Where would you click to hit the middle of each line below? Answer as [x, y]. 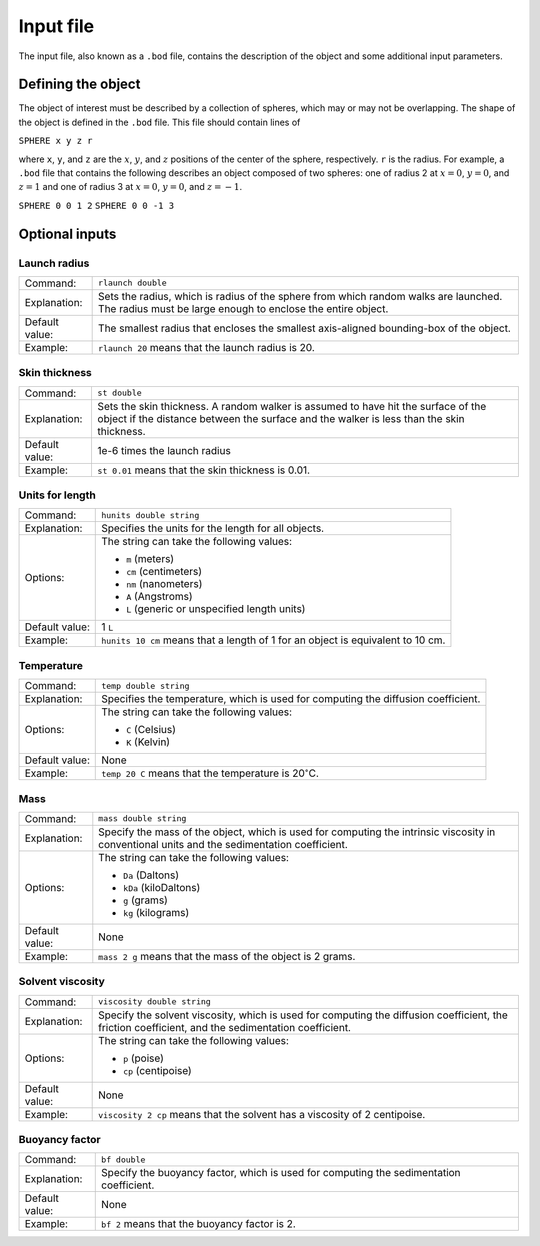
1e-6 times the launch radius [164, 450]
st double [119, 393]
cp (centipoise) [157, 1070]
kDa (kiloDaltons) [162, 887]
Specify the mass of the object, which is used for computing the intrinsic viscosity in [297, 832]
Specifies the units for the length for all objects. [213, 528]
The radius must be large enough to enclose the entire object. [243, 308]
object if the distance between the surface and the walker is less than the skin [281, 418]
